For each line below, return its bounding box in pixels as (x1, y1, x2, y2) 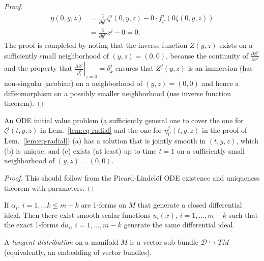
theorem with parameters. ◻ (4, 182, 94, 193)
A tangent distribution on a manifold (4, 236, 119, 247)
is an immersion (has (188, 63, 253, 73)
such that (228, 209, 258, 220)
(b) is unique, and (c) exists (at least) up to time (4, 145, 157, 156)
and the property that (4, 63, 73, 73)
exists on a (219, 40, 253, 50)
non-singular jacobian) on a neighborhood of (4, 78, 142, 89)
